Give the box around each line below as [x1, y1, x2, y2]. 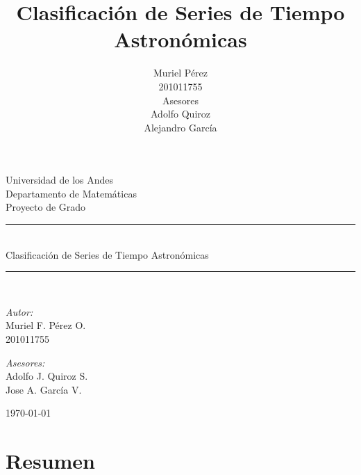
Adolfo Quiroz [150, 106, 210, 121]
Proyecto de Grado [6, 200, 86, 214]
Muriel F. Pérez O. [6, 318, 86, 332]
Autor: [6, 304, 33, 319]
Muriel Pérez [153, 65, 208, 80]
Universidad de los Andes [6, 172, 114, 187]
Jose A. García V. [6, 382, 82, 396]
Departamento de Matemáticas [6, 186, 137, 200]
